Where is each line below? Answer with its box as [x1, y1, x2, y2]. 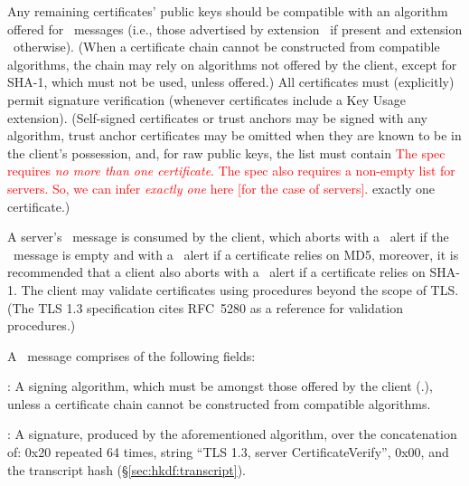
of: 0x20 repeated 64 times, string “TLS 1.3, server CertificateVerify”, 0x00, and [7, 443, 449, 462]
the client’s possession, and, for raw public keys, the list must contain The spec [7, 143, 446, 162]
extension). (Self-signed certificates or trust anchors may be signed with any [7, 108, 427, 127]
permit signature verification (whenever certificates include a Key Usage [7, 90, 407, 109]
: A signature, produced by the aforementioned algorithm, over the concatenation [7, 424, 457, 443]
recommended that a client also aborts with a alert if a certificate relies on [7, 262, 426, 281]
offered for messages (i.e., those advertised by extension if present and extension [7, 19, 463, 38]
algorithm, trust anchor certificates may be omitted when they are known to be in [7, 126, 462, 145]
